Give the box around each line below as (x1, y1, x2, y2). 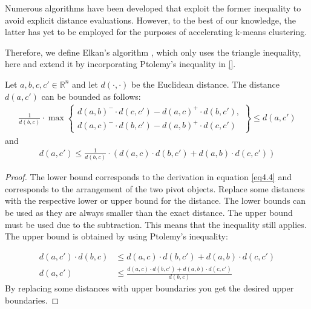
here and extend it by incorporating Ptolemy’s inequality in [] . (5, 57, 236, 70)
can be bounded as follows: (41, 89, 141, 102)
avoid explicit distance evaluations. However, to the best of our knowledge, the (5, 13, 296, 26)
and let (72, 77, 98, 90)
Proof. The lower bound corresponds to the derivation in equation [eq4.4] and (5, 171, 292, 183)
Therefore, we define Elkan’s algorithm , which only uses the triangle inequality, (5, 45, 301, 58)
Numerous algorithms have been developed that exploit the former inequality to (5, 2, 301, 14)
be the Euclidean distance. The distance (131, 77, 280, 90)
